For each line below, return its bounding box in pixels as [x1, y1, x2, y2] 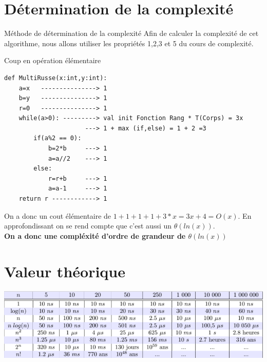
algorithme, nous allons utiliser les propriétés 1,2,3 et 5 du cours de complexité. [4, 37, 254, 48]
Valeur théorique [4, 260, 125, 281]
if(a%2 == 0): [33, 135, 82, 142]
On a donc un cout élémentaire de [4, 210, 111, 221]
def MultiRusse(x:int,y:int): [4, 74, 107, 82]
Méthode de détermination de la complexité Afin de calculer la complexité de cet [4, 28, 259, 39]
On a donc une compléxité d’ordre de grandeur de [4, 230, 186, 241]
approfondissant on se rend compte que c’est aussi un [4, 220, 172, 231]
